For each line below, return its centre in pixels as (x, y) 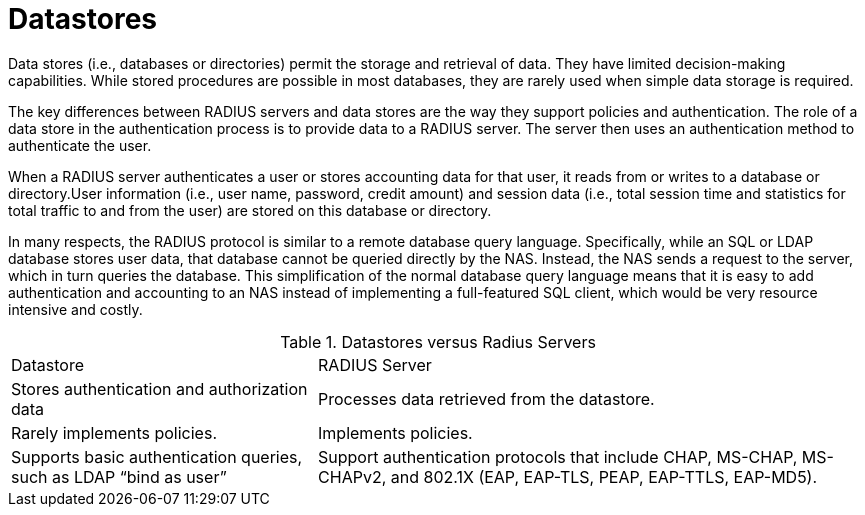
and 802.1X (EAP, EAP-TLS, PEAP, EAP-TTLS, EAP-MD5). (604, 476)
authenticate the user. (80, 145)
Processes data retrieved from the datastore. (486, 398)
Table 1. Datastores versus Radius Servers (438, 341)
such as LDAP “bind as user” (119, 476)
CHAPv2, (352, 476)
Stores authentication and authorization (159, 388)
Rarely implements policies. (114, 432)
